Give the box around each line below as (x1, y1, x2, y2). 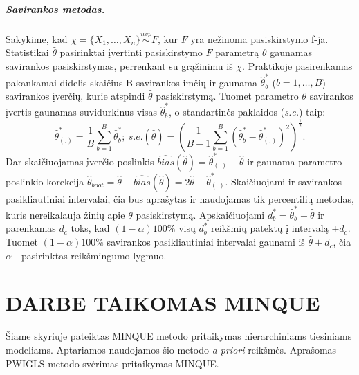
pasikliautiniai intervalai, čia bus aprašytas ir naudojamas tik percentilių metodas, (6, 191, 354, 205)
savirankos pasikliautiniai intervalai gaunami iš (107, 235, 305, 249)
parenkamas (6, 221, 56, 235)
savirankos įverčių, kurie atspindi (6, 88, 145, 102)
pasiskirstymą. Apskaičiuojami (136, 207, 265, 221)
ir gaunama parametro (247, 154, 342, 168)
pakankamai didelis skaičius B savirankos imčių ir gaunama (6, 75, 257, 89)
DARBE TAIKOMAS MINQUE (6, 289, 320, 317)
